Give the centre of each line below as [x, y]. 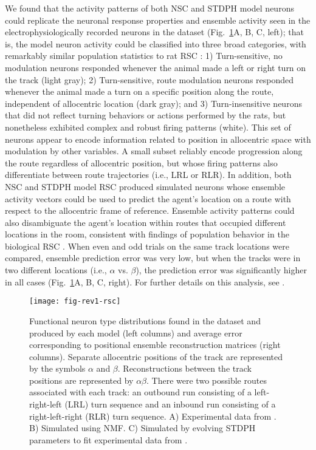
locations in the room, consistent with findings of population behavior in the [147, 234]
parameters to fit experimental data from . [108, 439]
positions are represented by [81, 380]
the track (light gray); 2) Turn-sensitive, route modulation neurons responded [149, 79]
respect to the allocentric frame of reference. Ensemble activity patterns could [150, 210]
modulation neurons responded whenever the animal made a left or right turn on [156, 67]
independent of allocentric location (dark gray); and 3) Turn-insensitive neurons [153, 103]
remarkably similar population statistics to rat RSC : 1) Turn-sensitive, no [144, 56]
